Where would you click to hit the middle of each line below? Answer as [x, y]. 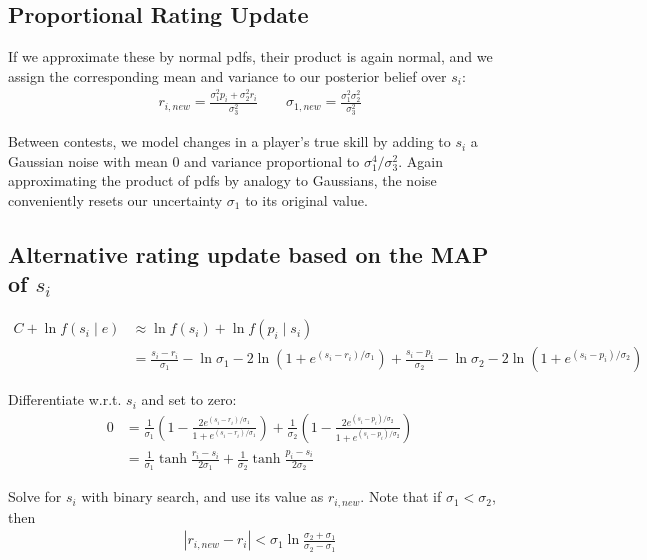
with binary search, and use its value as [202, 496]
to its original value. [306, 199]
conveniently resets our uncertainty [115, 199]
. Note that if [401, 496]
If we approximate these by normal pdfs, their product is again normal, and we [250, 56]
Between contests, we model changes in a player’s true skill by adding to [229, 141]
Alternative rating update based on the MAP [248, 253]
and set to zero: [189, 399]
